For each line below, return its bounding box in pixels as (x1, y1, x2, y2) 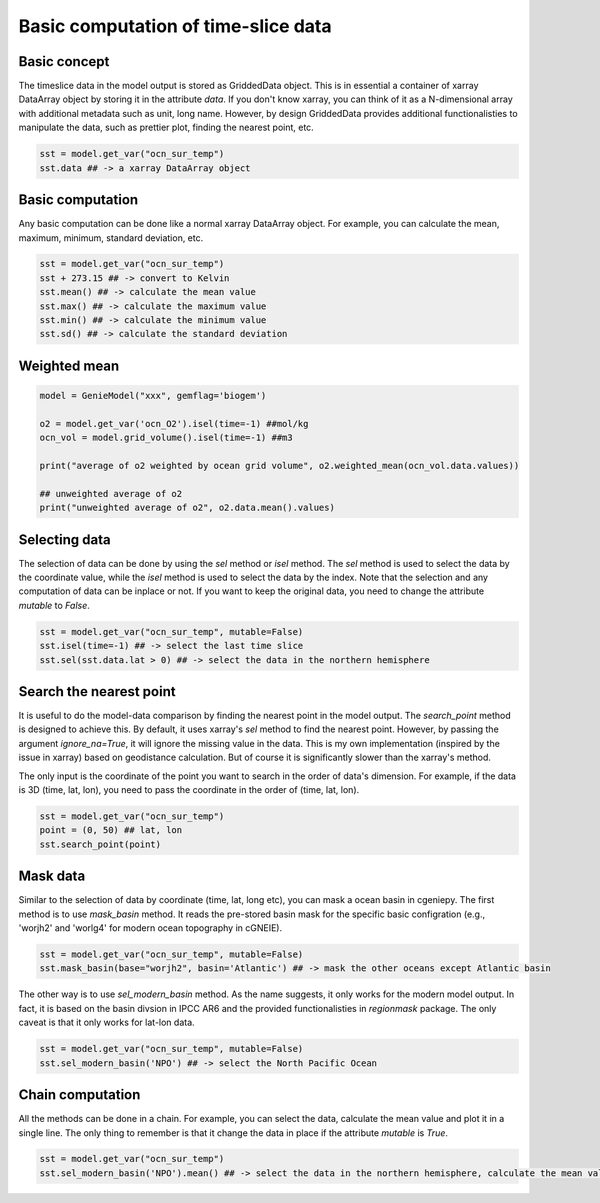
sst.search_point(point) (39, 838, 162, 850)
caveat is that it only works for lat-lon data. (18, 1016, 195, 1029)
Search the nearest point (18, 683, 176, 700)
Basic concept (18, 53, 110, 70)
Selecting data (18, 531, 111, 548)
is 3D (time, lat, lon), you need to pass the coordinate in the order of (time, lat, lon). (18, 784, 360, 796)
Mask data (18, 868, 86, 885)
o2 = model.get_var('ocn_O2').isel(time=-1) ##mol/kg (39, 418, 309, 429)
